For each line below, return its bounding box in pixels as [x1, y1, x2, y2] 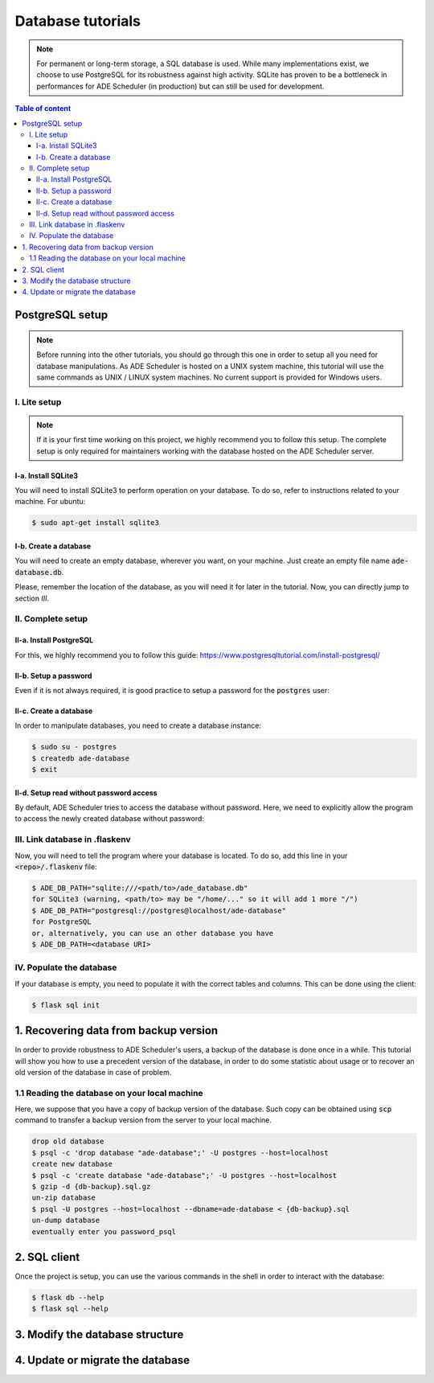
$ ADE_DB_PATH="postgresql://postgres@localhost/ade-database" [31, 905, 287, 915]
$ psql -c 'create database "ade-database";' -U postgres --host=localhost [31, 1171, 338, 1180]
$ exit [31, 765, 58, 774]
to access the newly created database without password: [14, 814, 205, 823]
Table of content [14, 104, 72, 113]
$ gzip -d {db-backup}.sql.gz [31, 1182, 151, 1192]
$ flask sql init [31, 1000, 100, 1009]
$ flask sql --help [31, 1304, 108, 1314]
